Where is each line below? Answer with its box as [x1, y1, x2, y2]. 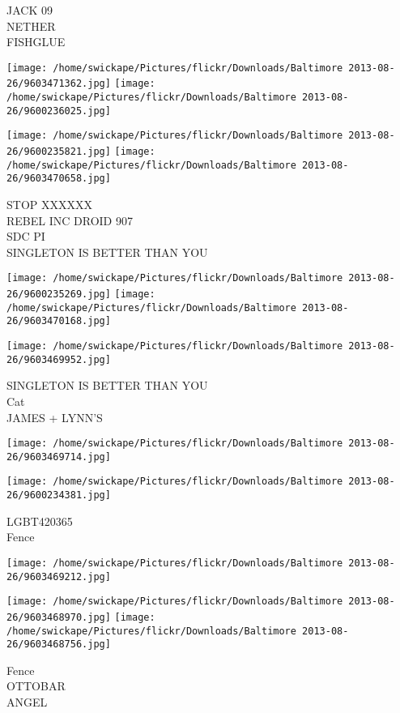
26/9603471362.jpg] [6, 78, 111, 90]
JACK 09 [6, 2, 53, 18]
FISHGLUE [6, 33, 66, 50]
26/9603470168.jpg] [6, 315, 111, 327]
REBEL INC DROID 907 [6, 211, 133, 228]
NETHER [6, 17, 56, 34]
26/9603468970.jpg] [6, 611, 111, 623]
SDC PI [6, 228, 45, 245]
